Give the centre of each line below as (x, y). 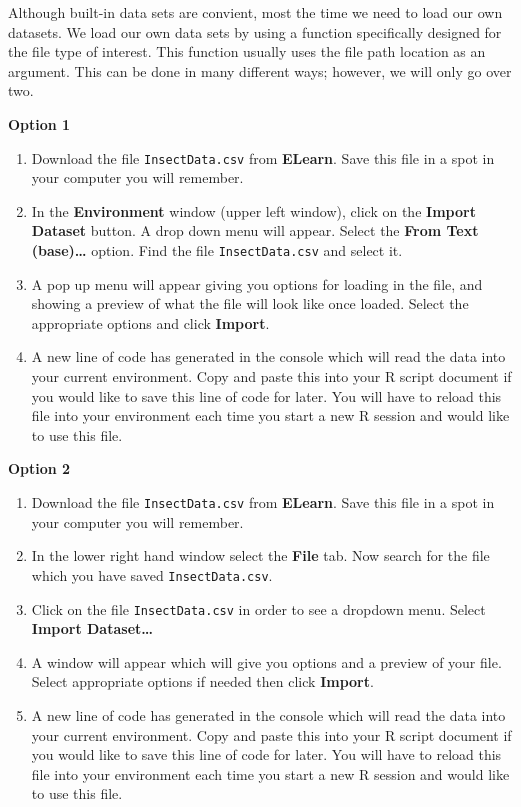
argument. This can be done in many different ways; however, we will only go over (260, 70)
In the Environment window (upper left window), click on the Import (253, 210)
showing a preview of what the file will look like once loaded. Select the (250, 303)
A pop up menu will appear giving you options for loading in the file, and (257, 283)
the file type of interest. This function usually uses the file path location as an (247, 51)
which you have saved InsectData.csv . (152, 574)
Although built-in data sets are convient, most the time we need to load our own (255, 12)
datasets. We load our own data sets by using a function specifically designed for (255, 31)
